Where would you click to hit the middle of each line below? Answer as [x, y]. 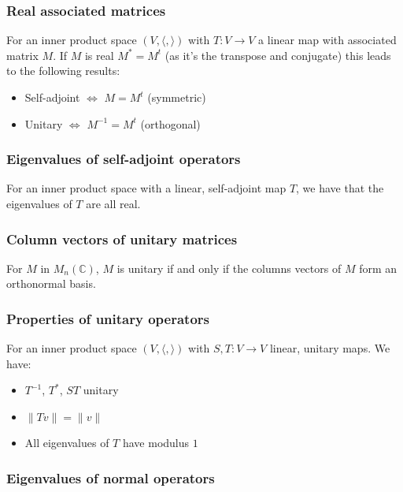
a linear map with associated [327, 40]
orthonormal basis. [51, 283]
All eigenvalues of [67, 442]
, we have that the [340, 188]
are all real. [113, 203]
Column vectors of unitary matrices [122, 239]
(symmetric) [177, 97]
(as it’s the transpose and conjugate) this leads [278, 55]
